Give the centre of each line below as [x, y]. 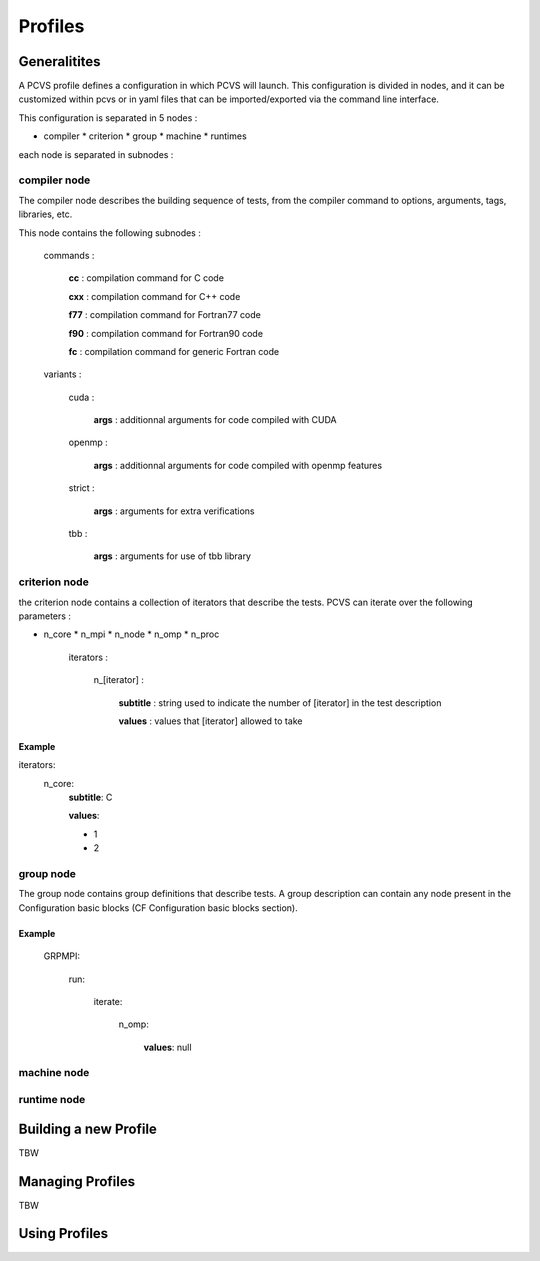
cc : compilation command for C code [146, 278]
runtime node [52, 1100]
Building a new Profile [87, 1128]
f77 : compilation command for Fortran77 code [165, 315]
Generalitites [59, 61]
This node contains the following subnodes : [110, 232]
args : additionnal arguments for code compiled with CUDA [215, 420]
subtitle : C [90, 797]
